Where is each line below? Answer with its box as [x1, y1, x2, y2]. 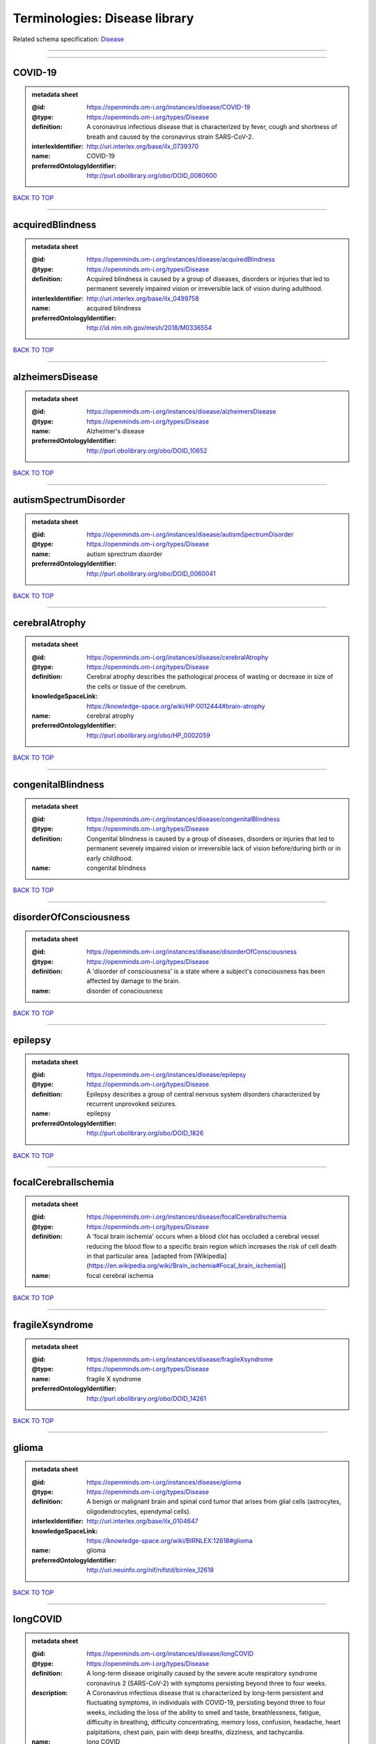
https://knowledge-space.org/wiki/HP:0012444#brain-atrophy [86, 702, 265, 710]
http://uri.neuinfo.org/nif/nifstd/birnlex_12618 [86, 1566, 214, 1574]
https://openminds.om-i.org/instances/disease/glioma [86, 1478, 242, 1486]
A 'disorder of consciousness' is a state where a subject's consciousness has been [86, 967, 325, 975]
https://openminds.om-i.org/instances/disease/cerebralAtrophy [86, 653, 269, 661]
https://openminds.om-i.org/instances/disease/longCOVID [86, 1650, 254, 1658]
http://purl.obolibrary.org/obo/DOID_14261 [86, 1394, 207, 1402]
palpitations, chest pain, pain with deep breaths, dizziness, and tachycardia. [86, 1727, 304, 1736]
